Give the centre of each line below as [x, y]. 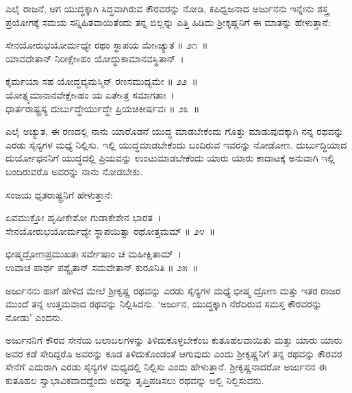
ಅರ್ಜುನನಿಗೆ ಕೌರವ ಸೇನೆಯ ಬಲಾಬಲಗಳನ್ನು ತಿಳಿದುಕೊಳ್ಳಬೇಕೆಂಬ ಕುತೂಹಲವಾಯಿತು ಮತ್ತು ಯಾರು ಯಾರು [174, 340]
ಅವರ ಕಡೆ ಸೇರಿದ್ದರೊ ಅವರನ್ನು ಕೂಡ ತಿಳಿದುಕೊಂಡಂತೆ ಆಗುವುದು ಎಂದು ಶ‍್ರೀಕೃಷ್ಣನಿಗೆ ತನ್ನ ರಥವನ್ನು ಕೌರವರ [174, 353]
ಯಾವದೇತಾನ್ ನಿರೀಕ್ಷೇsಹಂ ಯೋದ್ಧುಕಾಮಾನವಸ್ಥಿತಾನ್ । [95, 58]
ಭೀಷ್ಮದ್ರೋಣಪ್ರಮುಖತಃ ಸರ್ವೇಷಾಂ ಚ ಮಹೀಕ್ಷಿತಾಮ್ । [94, 254]
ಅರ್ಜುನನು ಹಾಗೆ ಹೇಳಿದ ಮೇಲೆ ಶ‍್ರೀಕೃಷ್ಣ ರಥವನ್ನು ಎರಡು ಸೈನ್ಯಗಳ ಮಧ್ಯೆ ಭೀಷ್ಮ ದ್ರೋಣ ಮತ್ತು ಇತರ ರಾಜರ [173, 290]
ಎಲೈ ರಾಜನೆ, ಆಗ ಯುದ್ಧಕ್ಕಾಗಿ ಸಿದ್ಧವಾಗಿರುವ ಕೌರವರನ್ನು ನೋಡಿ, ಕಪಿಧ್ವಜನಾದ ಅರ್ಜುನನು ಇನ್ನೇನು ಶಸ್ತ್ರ [167, 8]
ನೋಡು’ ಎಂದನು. [34, 317]
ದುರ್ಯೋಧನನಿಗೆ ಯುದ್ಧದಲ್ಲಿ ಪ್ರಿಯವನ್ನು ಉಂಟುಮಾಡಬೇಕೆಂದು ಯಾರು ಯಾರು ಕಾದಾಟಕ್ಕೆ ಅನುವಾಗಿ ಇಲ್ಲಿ [170, 158]
